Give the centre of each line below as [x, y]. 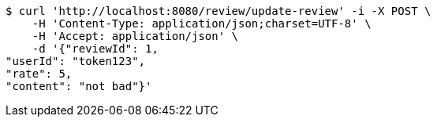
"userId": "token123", [76, 61]
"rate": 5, [39, 74]
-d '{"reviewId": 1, [95, 49]
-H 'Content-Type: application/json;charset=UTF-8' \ [202, 24]
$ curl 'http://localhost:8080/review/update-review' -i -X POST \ [218, 11]
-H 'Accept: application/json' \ [135, 36]
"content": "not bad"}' [79, 86]
